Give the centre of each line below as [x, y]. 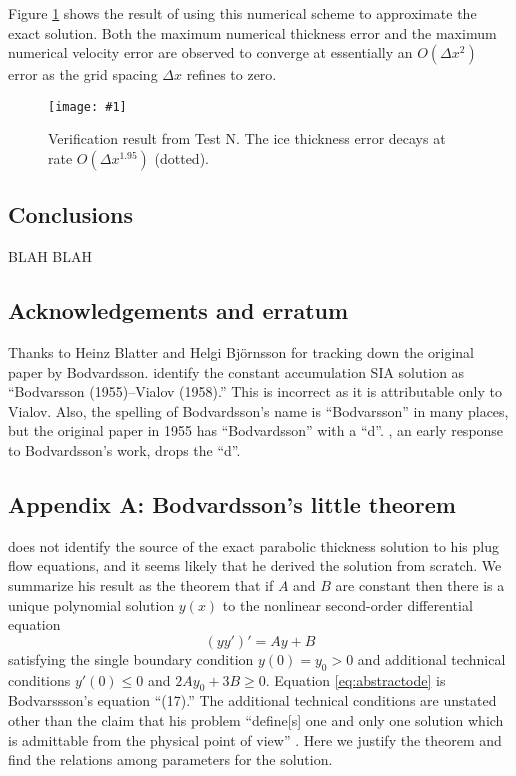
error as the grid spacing [83, 74]
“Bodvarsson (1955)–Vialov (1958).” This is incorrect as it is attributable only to [255, 391]
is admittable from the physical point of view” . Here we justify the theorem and [255, 739]
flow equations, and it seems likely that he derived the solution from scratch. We [255, 565]
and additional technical [431, 658]
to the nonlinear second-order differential [347, 604]
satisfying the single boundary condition [131, 658]
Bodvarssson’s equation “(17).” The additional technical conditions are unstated [252, 700]
